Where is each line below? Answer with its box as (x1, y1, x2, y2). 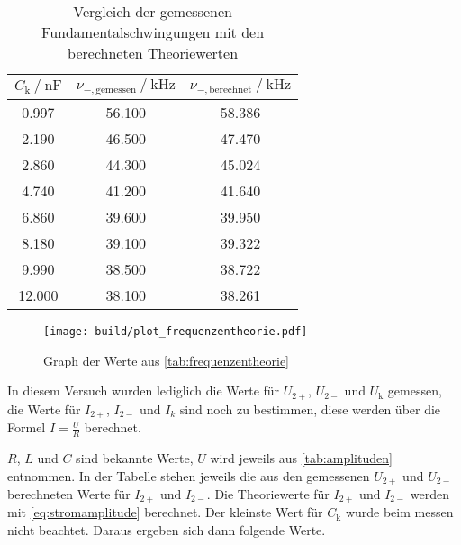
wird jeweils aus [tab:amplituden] (210, 448, 393, 467)
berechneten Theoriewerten (68, 42, 239, 63)
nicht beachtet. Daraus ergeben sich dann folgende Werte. (7, 521, 326, 540)
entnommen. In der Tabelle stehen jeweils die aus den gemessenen (7, 466, 370, 485)
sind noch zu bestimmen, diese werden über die (179, 399, 441, 418)
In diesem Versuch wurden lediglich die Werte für (7, 381, 280, 400)
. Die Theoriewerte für (206, 484, 330, 503)
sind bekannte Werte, (76, 448, 194, 467)
